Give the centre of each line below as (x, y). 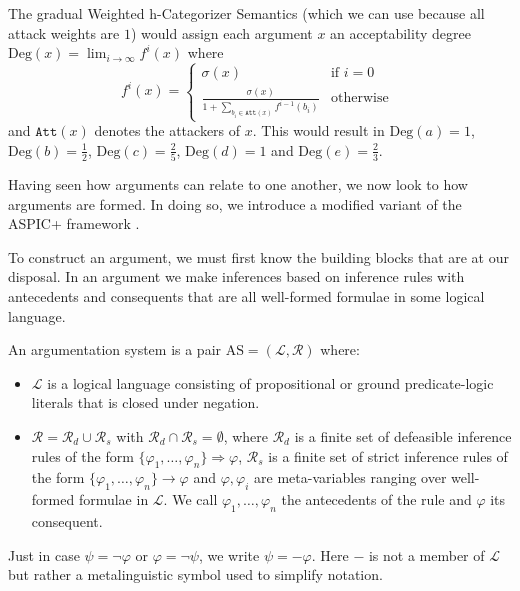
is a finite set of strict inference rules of (388, 455)
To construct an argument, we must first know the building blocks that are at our (259, 256)
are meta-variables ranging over (350, 477)
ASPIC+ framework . (74, 223)
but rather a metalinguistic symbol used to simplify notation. (195, 574)
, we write (229, 554)
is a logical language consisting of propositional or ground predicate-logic (270, 382)
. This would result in (318, 130)
